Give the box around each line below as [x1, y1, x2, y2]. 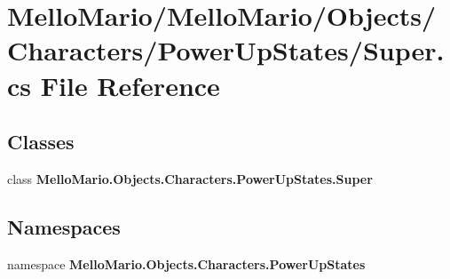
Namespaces [7, 212, 121, 240]
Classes [7, 128, 75, 155]
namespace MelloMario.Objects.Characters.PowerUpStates [7, 254, 366, 273]
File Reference [40, 67, 220, 103]
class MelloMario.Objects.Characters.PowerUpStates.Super [7, 169, 373, 187]
